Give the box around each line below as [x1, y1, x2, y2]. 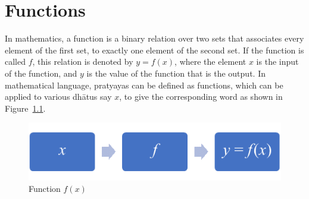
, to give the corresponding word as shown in [119, 90, 283, 103]
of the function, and [5, 67, 77, 79]
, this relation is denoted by [32, 55, 133, 68]
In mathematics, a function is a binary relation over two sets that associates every [5, 32, 304, 45]
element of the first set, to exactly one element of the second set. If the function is [5, 43, 304, 56]
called [5, 55, 26, 68]
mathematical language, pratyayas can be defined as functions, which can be [5, 78, 283, 91]
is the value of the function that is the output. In [86, 67, 266, 79]
